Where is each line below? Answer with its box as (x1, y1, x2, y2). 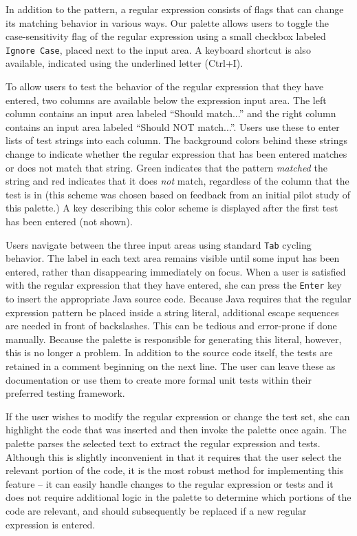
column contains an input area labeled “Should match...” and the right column (6, 106, 336, 121)
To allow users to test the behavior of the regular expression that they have (6, 79, 324, 94)
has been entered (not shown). (6, 214, 133, 228)
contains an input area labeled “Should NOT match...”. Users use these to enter (6, 119, 340, 134)
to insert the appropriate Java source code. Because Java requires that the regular (6, 291, 351, 306)
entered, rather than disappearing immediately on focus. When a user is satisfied (6, 264, 346, 278)
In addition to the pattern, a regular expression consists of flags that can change (6, 2, 344, 16)
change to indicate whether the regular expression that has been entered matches (6, 147, 347, 161)
